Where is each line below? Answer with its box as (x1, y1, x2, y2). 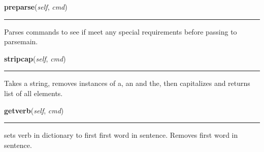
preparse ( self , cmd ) (4, 2, 68, 12)
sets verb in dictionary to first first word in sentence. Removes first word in (4, 130, 238, 140)
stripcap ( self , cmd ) (4, 53, 66, 64)
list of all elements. (4, 87, 63, 98)
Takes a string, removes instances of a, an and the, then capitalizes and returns (4, 78, 250, 88)
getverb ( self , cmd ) (4, 105, 64, 115)
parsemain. (4, 36, 38, 47)
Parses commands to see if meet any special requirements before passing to (4, 26, 237, 37)
